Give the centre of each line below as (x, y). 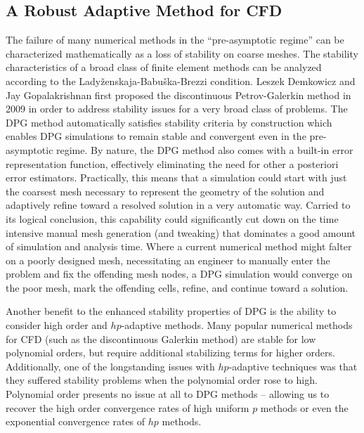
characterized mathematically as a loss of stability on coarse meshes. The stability (182, 53)
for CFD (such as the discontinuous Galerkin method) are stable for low (161, 338)
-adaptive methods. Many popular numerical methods (237, 325)
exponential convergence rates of (76, 421)
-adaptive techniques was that (293, 366)
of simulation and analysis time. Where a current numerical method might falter (179, 246)
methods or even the (304, 407)
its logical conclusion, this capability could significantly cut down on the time (172, 218)
